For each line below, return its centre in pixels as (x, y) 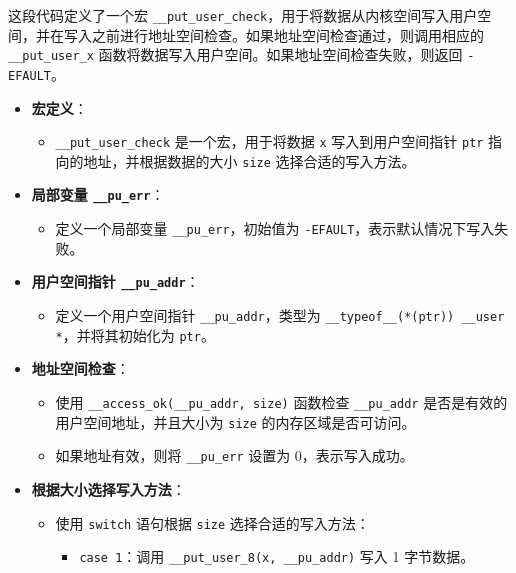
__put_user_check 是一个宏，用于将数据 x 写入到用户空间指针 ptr (269, 141)
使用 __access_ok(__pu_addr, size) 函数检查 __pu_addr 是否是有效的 (281, 401)
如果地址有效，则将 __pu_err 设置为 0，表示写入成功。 (234, 455)
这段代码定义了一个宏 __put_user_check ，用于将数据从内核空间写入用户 (243, 15)
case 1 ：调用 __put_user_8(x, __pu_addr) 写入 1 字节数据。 (277, 556)
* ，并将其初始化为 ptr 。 (135, 334)
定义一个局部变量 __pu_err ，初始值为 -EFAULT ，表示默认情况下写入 (275, 228)
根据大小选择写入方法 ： (108, 488)
